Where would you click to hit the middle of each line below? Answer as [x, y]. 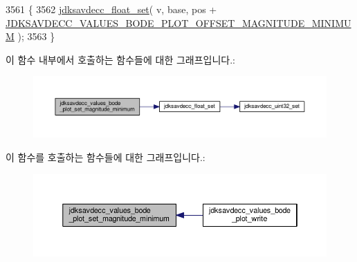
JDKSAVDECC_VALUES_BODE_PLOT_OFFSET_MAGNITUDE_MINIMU [178, 22]
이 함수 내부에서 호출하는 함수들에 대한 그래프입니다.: [120, 59]
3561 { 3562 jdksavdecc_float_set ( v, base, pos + [111, 9]
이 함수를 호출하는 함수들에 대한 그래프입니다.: [106, 157]
